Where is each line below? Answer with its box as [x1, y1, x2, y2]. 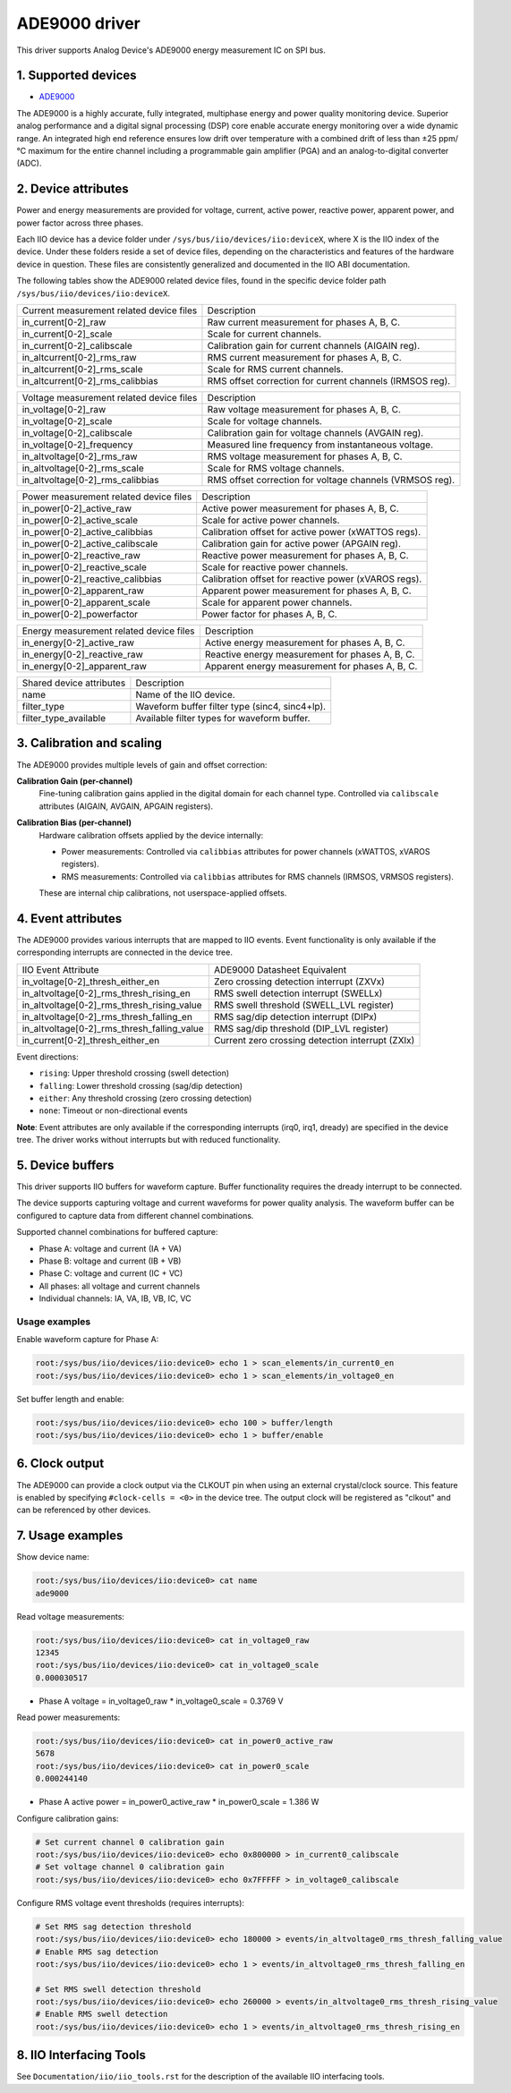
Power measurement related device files [21, 490, 192, 503]
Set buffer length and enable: [16, 1393, 124, 1404]
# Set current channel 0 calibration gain [35, 1837, 225, 1847]
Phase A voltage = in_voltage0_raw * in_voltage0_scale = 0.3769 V [38, 1696, 284, 1706]
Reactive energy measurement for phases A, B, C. [204, 649, 415, 661]
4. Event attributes [16, 911, 123, 926]
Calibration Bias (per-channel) [16, 817, 132, 828]
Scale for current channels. [207, 328, 322, 340]
